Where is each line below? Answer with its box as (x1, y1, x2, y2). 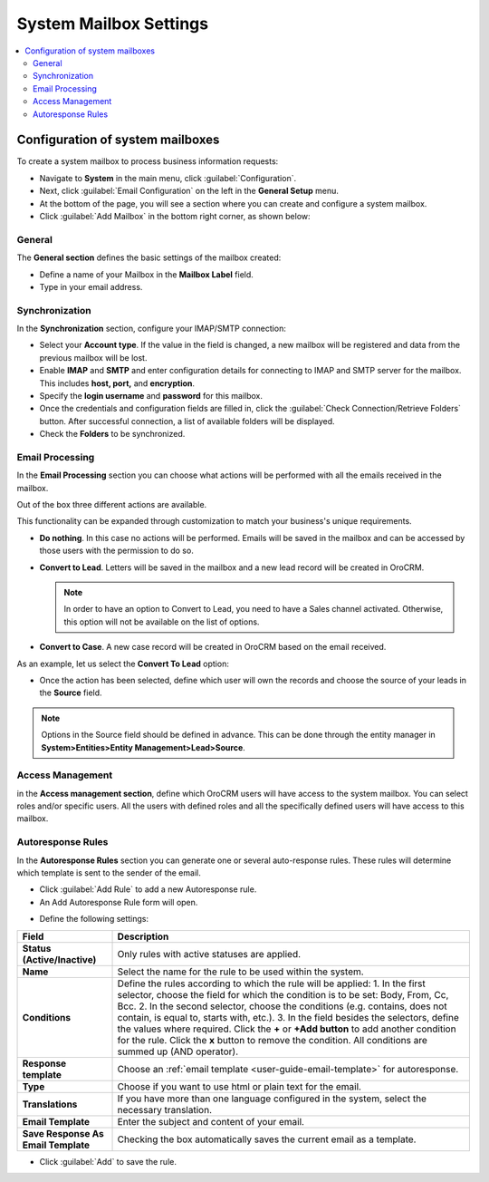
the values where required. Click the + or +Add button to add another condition (117, 1022, 456, 1035)
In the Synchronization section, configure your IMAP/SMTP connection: (16, 323, 287, 334)
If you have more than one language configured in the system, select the (117, 1092, 427, 1105)
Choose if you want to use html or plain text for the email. (117, 1080, 362, 1092)
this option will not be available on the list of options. (63, 616, 260, 627)
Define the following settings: (39, 914, 149, 925)
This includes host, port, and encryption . (39, 377, 195, 389)
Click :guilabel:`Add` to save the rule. (39, 1156, 177, 1167)
